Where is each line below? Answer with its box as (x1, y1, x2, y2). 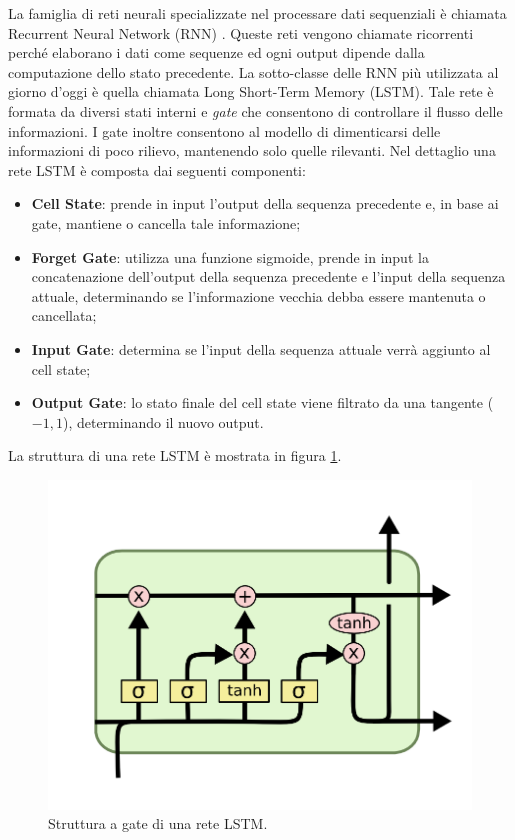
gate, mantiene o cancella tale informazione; (31, 212, 301, 233)
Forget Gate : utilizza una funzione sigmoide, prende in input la (31, 246, 429, 267)
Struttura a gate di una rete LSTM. (48, 813, 268, 834)
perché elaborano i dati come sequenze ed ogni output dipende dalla (8, 42, 425, 63)
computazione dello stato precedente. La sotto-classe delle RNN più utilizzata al (8, 61, 499, 82)
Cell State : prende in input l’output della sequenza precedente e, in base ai (31, 193, 499, 214)
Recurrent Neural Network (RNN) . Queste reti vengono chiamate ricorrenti (8, 22, 474, 43)
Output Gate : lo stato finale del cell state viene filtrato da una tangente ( (31, 392, 494, 413)
